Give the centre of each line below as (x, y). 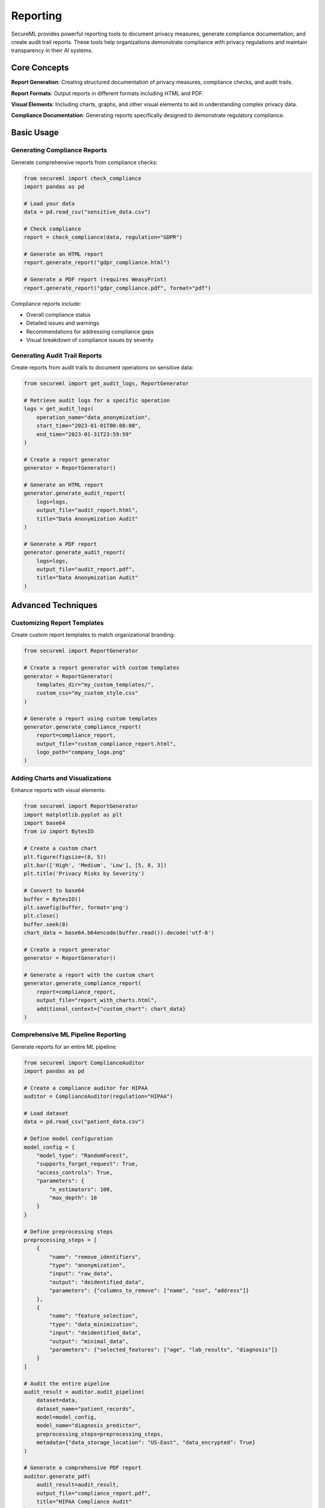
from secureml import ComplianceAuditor (84, 1063)
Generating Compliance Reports (59, 150)
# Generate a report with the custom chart (89, 975)
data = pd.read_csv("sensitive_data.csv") (87, 212)
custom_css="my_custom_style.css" (87, 693)
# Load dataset (46, 1114)
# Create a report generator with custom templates (102, 668)
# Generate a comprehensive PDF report (82, 1468)
